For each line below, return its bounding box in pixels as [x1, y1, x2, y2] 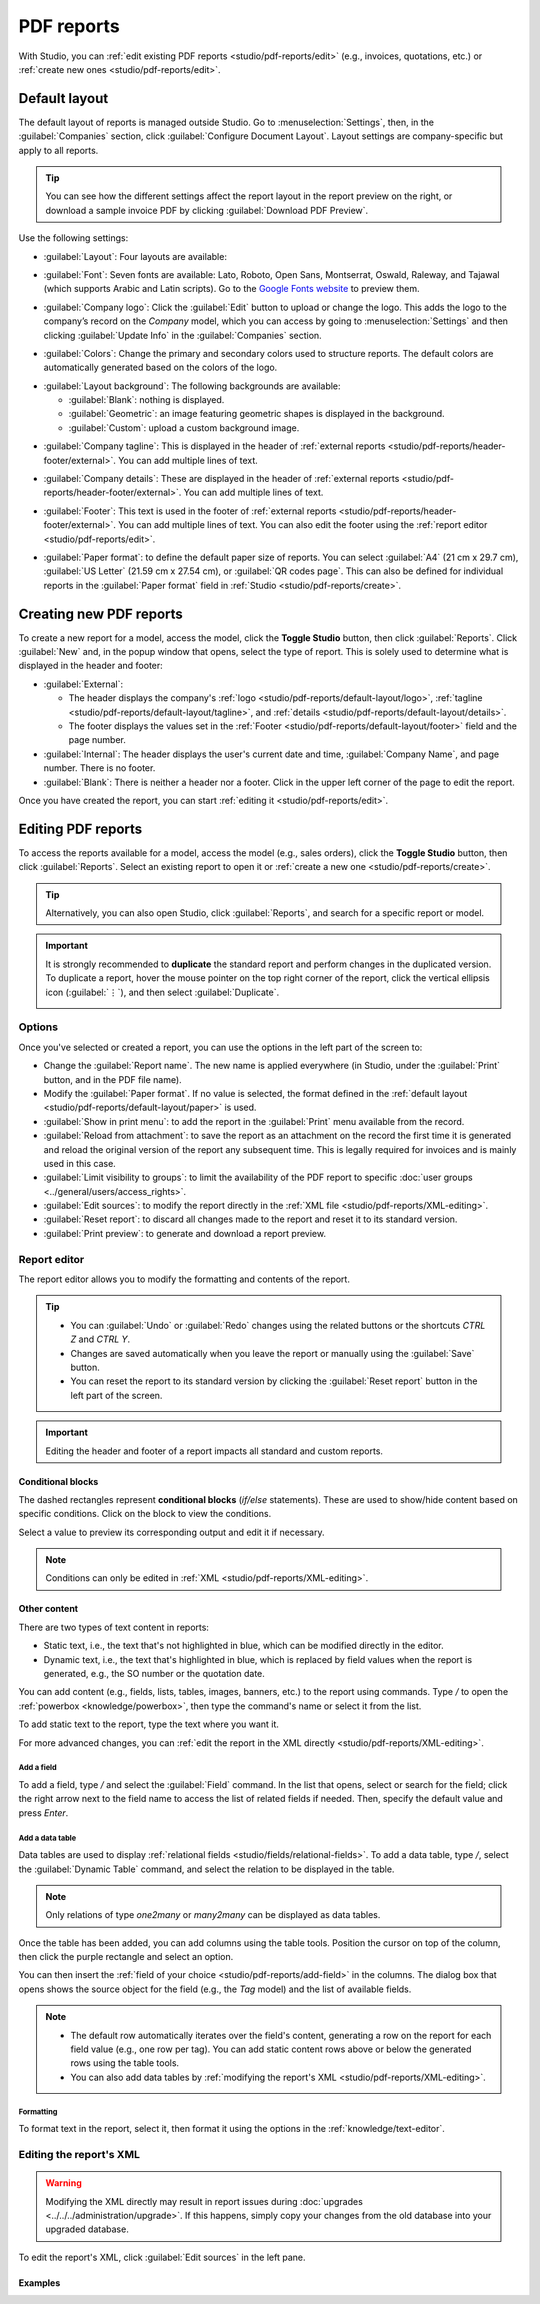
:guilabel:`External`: [43, 678, 124, 690]
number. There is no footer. [43, 762, 156, 774]
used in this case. [43, 1157, 117, 1169]
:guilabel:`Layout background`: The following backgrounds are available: [43, 380, 341, 392]
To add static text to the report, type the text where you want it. [18, 1718, 280, 1730]
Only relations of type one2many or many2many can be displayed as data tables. [45, 1909, 381, 1921]
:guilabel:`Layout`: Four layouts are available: [43, 250, 227, 262]
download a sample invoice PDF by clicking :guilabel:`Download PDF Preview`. [45, 204, 369, 216]
